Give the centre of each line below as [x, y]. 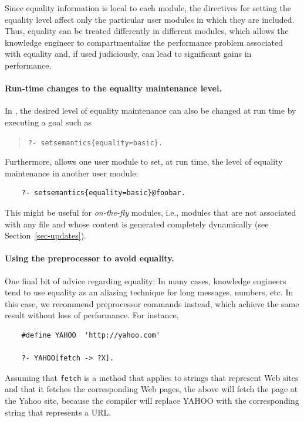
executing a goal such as [48, 122]
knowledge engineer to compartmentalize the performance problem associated [144, 42]
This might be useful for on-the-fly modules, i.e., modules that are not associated [151, 212]
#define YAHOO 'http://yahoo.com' [91, 335]
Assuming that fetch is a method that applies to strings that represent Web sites [152, 377]
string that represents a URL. [58, 412]
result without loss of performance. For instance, [92, 315]
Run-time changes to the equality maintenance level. [113, 88]
